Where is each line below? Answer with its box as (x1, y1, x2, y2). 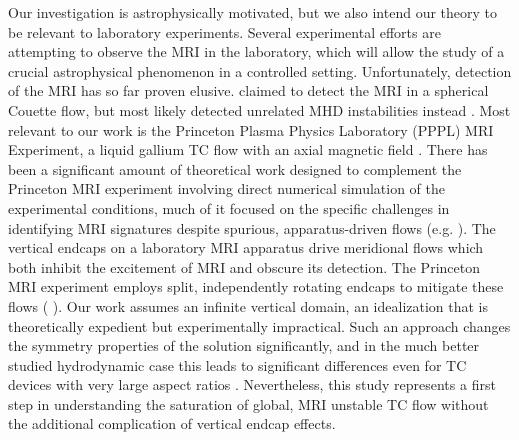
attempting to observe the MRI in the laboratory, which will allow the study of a (8, 41, 505, 62)
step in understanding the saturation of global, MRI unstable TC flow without (8, 393, 489, 414)
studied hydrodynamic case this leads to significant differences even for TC (8, 354, 467, 375)
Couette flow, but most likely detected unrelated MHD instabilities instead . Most (8, 99, 511, 120)
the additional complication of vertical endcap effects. (8, 413, 336, 434)
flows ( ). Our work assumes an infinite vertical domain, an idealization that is (8, 295, 489, 316)
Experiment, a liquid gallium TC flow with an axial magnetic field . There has (8, 139, 488, 160)
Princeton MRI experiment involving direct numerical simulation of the (8, 178, 445, 199)
